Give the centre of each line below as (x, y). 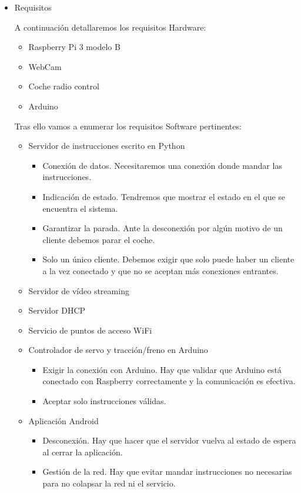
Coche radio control (64, 86)
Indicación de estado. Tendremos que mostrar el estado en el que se (164, 196)
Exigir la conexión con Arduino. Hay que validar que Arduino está (162, 369)
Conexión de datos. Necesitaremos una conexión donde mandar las (162, 165)
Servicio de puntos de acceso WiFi (90, 330)
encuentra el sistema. (80, 208)
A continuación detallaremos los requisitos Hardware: (110, 27)
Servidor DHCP (57, 310)
